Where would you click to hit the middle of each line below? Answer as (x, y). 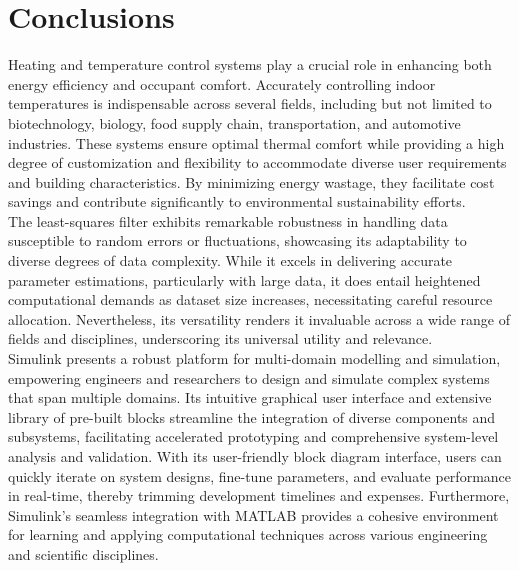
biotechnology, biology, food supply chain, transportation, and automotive (234, 122)
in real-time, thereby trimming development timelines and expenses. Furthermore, (259, 495)
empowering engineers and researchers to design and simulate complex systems (249, 377)
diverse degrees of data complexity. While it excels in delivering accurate (230, 260)
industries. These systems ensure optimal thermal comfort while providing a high (256, 142)
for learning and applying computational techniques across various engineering (248, 534)
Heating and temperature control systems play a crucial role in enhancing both (250, 64)
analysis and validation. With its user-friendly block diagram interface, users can (255, 456)
